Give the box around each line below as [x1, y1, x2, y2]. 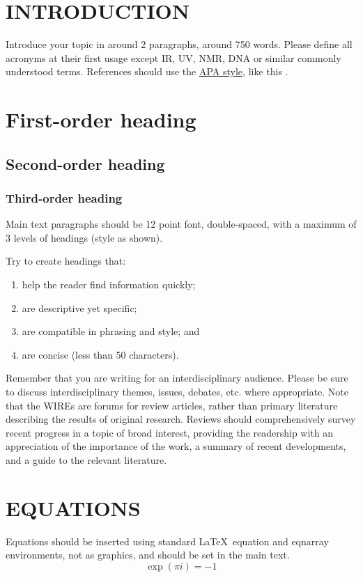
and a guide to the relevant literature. [6, 453, 167, 467]
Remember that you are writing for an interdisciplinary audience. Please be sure [6, 370, 348, 385]
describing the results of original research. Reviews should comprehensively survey [6, 412, 356, 426]
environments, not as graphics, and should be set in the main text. [6, 547, 290, 562]
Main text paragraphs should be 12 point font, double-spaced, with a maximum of [6, 217, 357, 231]
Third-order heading [6, 189, 123, 206]
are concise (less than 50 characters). [22, 347, 179, 361]
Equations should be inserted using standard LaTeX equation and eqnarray [6, 533, 329, 548]
